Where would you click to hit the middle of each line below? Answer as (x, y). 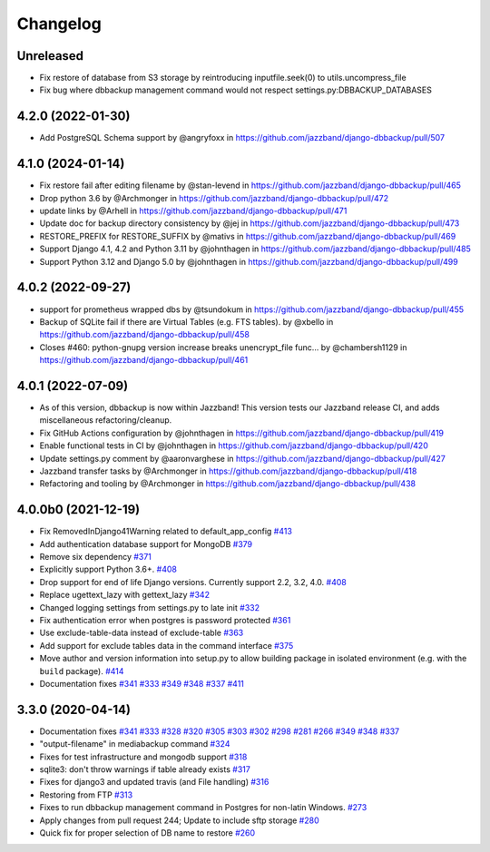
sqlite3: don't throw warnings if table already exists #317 (145, 769)
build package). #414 (82, 671)
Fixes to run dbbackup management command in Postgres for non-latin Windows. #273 (203, 808)
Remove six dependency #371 (95, 557)
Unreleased (50, 56)
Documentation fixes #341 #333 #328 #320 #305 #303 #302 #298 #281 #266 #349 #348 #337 (220, 731)
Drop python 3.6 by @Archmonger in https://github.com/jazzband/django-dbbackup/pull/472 (214, 198)
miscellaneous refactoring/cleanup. (106, 420)
